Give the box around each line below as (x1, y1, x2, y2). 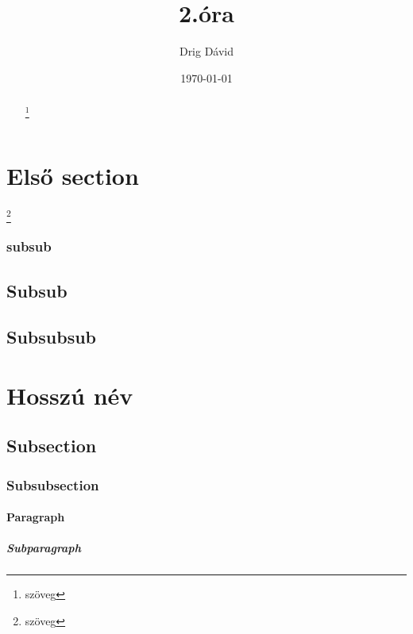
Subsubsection (6, 475, 99, 494)
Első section (6, 159, 139, 191)
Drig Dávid (179, 43, 234, 60)
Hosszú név (6, 378, 133, 411)
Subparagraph (6, 540, 81, 556)
